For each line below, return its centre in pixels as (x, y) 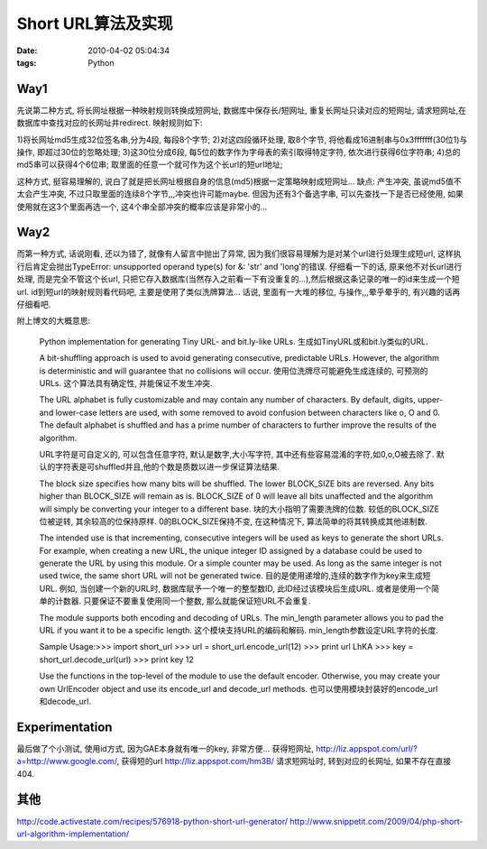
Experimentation (64, 727)
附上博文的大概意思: (54, 321)
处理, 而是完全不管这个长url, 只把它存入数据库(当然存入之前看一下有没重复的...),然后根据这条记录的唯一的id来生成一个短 (238, 279)
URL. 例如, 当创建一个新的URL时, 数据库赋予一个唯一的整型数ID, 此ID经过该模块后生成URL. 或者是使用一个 (235, 588)
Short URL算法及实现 (95, 23)
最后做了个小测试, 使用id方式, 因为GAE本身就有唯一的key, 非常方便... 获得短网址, (165, 748)
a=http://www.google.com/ (67, 761)
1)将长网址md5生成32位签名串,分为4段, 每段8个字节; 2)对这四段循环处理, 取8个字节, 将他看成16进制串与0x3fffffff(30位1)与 (242, 139)
